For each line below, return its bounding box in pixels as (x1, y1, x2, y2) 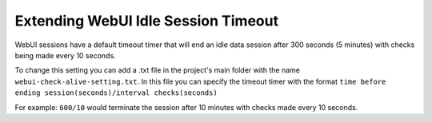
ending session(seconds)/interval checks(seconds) (14, 89, 218, 97)
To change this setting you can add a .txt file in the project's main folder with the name (14, 65, 300, 75)
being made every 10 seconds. (14, 50, 116, 60)
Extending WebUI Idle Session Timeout (14, 12, 279, 30)
